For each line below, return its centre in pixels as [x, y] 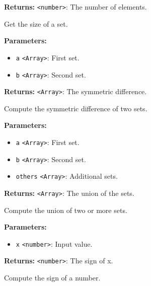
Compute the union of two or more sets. [66, 210]
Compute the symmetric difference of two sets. [76, 108]
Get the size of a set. [36, 23]
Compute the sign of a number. [52, 278]
